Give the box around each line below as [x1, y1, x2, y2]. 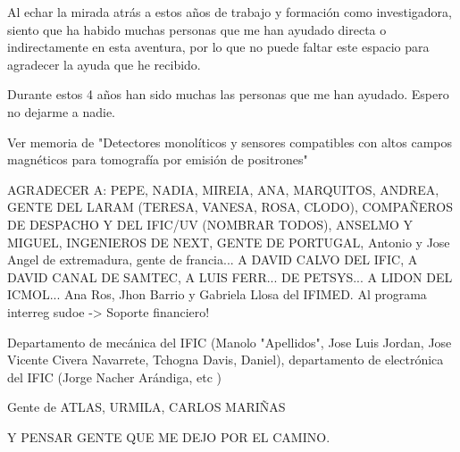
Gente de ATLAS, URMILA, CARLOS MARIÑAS [7, 398, 286, 416]
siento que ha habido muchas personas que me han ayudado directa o [7, 20, 387, 38]
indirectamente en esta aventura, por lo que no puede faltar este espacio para [7, 38, 430, 56]
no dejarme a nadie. [7, 102, 115, 121]
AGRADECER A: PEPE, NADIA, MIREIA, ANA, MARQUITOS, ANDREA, [7, 180, 439, 198]
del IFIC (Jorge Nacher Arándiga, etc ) [7, 367, 222, 386]
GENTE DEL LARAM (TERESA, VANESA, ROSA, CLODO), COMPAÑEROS [7, 197, 453, 216]
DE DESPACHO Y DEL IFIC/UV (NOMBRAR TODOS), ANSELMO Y [7, 214, 414, 233]
